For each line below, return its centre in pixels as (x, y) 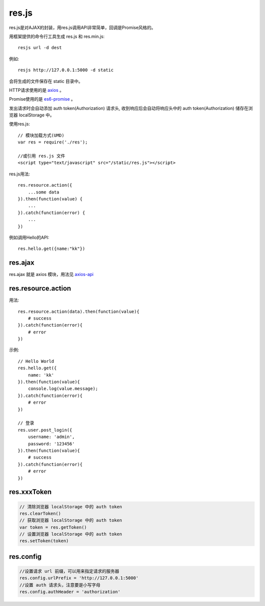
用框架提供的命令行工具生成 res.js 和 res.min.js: (57, 36)
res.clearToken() (40, 513)
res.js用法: (20, 174)
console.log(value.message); (63, 389)
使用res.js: (20, 124)
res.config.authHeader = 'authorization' (70, 592)
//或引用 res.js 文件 (42, 156)
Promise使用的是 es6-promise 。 (42, 99)
